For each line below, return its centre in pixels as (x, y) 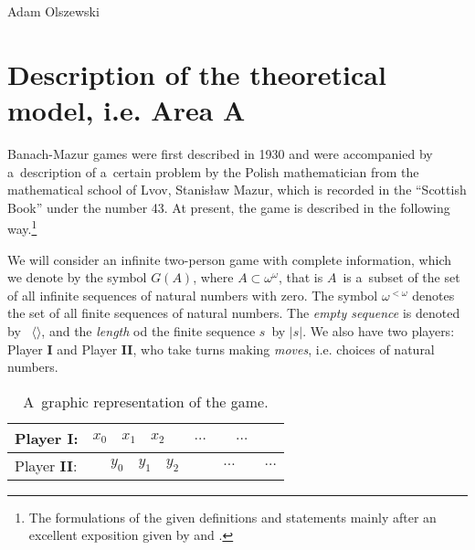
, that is (301, 277)
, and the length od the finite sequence (148, 330)
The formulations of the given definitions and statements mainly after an (232, 517)
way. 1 (22, 227)
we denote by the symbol (77, 277)
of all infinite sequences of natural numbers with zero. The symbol (193, 295)
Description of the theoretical (197, 74)
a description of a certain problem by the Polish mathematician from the (213, 171)
